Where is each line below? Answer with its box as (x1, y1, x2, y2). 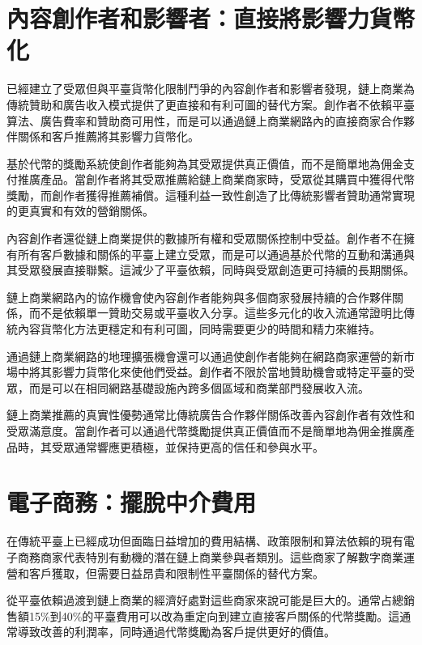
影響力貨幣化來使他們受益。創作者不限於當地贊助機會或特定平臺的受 (51, 363, 415, 380)
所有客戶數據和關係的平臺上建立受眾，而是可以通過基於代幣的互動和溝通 (17, 245, 403, 262)
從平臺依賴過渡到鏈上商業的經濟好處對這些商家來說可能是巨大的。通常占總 (6, 592, 403, 609)
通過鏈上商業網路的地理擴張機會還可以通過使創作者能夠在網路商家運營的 (6, 347, 392, 364)
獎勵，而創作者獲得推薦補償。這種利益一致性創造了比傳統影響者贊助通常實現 (6, 186, 415, 203)
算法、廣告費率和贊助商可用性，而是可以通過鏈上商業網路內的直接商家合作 (6, 112, 403, 129)
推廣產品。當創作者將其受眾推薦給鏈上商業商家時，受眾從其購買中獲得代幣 (17, 171, 415, 188)
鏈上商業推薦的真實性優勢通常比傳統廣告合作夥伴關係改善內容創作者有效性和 (6, 406, 415, 423)
